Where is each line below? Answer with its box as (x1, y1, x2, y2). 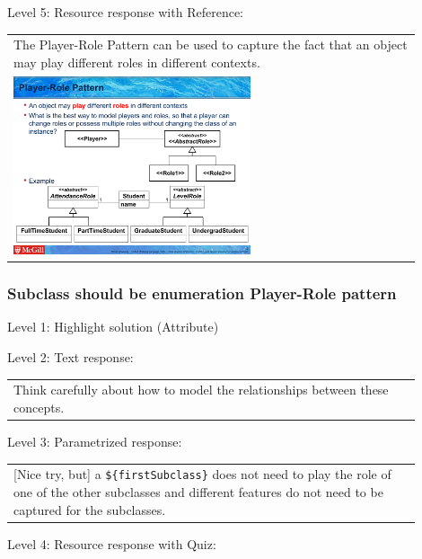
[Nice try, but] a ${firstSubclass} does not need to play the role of (13, 465, 391, 484)
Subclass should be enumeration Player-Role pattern (7, 282, 397, 305)
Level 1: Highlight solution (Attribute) (7, 317, 219, 336)
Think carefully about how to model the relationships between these (13, 380, 389, 399)
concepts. (13, 397, 65, 416)
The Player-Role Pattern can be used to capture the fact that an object (13, 35, 408, 54)
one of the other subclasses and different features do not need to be (13, 483, 383, 501)
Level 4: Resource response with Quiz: (7, 534, 216, 553)
